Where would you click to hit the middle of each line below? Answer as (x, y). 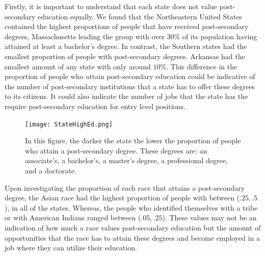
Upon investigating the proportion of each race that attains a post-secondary (125, 187)
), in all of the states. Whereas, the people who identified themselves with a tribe (131, 207)
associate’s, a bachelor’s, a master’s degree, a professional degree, (126, 160)
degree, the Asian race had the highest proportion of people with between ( (122, 198)
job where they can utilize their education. (71, 248)
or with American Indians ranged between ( (73, 217)
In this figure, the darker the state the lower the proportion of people (133, 140)
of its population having (220, 36)
